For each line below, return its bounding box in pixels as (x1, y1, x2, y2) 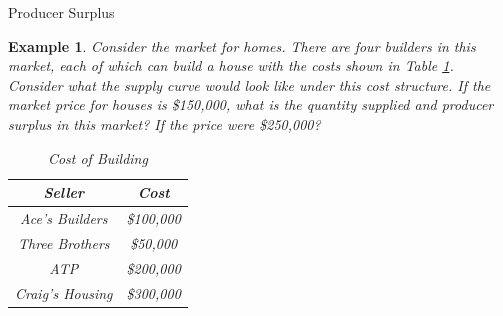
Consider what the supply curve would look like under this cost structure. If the (8, 74, 491, 95)
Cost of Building (47, 147, 148, 168)
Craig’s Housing (15, 282, 113, 303)
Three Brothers (17, 232, 110, 253)
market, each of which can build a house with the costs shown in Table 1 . (8, 55, 454, 76)
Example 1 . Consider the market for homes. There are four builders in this (8, 35, 476, 56)
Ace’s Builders (20, 208, 108, 228)
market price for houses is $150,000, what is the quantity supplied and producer (8, 94, 494, 115)
